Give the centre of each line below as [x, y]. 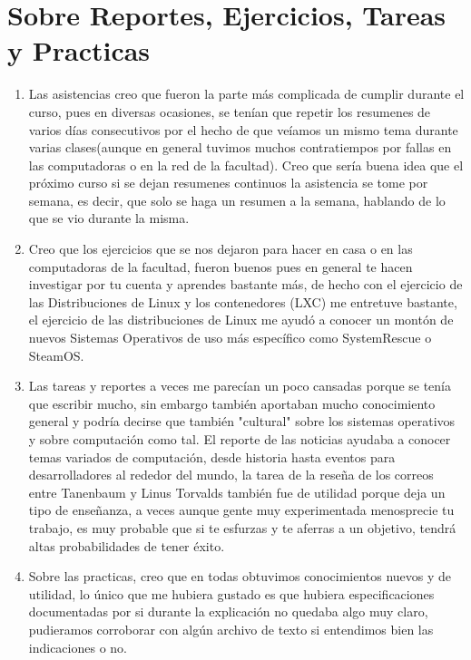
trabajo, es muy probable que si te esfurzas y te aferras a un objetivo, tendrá [242, 527]
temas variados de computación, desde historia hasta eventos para [212, 456]
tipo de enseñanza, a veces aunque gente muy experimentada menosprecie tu [241, 510]
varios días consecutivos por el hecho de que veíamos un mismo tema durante [243, 129]
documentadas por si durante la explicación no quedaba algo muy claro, [228, 611]
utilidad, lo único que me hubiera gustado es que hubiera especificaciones [231, 593]
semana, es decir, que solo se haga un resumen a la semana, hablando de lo [237, 200]
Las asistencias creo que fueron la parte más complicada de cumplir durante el [246, 94]
